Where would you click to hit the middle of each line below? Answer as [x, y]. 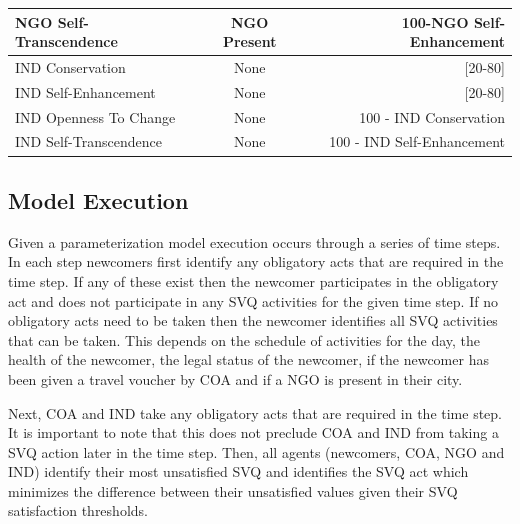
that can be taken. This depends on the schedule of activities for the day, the [244, 339]
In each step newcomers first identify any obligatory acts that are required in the [256, 261]
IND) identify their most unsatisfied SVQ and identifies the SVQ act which [238, 471]
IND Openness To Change [95, 116]
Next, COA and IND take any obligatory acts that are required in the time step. [255, 412]
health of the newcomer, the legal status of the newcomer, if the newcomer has [248, 359]
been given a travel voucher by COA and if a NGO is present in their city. [235, 378]
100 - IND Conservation [432, 116]
